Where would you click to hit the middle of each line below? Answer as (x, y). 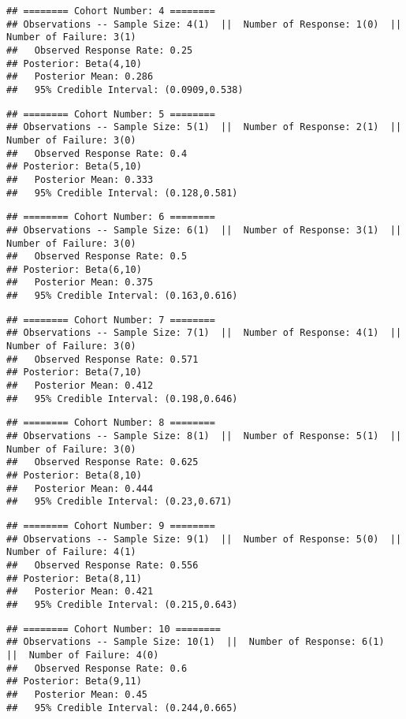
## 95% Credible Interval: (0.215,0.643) (122, 604)
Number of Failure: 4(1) (71, 552)
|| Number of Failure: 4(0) (83, 655)
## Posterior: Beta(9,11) (74, 682)
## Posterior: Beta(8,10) (74, 475)
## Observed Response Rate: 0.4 (97, 153)
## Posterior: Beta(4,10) (74, 63)
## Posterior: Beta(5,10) (74, 167)
